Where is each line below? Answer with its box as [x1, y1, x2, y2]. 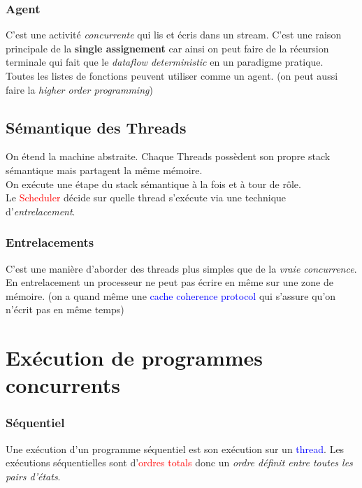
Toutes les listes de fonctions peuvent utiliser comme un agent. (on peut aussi [6, 69, 338, 82]
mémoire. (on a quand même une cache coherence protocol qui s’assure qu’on [6, 288, 336, 303]
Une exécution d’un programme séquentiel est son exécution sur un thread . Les [6, 441, 345, 456]
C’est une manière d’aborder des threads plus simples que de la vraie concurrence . [6, 261, 357, 275]
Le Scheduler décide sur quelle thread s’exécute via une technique [6, 190, 287, 205]
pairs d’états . [6, 468, 61, 483]
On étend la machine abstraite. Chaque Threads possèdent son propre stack [6, 149, 331, 164]
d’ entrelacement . [6, 203, 75, 218]
